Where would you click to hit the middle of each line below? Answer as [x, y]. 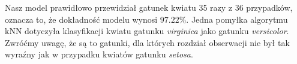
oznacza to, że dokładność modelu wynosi [81, 19]
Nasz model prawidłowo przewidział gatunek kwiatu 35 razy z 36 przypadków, [149, 7]
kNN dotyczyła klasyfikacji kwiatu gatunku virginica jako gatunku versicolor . [147, 31]
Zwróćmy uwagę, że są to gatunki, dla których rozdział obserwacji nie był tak [147, 42]
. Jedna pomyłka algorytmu [237, 19]
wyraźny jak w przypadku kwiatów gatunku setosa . [99, 54]
